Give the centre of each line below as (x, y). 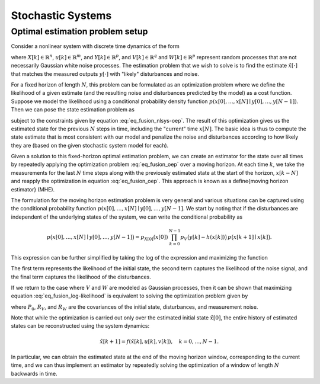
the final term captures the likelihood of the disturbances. (81, 277)
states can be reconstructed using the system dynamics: (80, 326)
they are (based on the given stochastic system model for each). (90, 145)
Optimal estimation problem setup (79, 31)
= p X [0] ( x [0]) (152, 238)
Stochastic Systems (61, 15)
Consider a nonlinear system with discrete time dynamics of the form (95, 46)
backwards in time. (34, 373)
